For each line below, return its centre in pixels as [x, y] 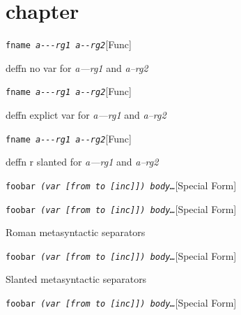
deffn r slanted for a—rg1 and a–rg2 [82, 162]
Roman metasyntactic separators [76, 232]
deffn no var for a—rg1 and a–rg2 [77, 67]
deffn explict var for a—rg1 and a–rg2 [86, 115]
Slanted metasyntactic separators [76, 279]
